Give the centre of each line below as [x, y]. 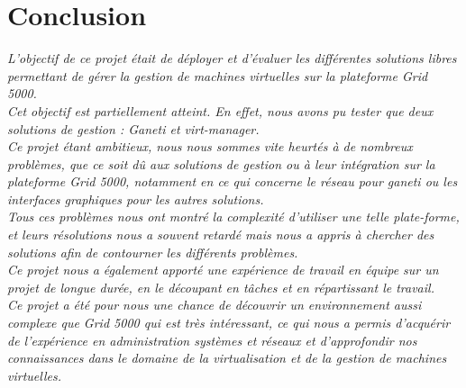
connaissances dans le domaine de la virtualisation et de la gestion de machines [227, 358]
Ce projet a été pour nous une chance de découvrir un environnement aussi [215, 305]
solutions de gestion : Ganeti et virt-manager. [133, 128]
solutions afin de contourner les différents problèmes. [153, 252]
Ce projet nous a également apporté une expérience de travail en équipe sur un [223, 270]
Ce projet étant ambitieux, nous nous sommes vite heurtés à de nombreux [210, 146]
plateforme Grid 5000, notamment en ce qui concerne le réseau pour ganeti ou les [233, 181]
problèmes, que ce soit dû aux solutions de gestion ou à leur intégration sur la [221, 163]
